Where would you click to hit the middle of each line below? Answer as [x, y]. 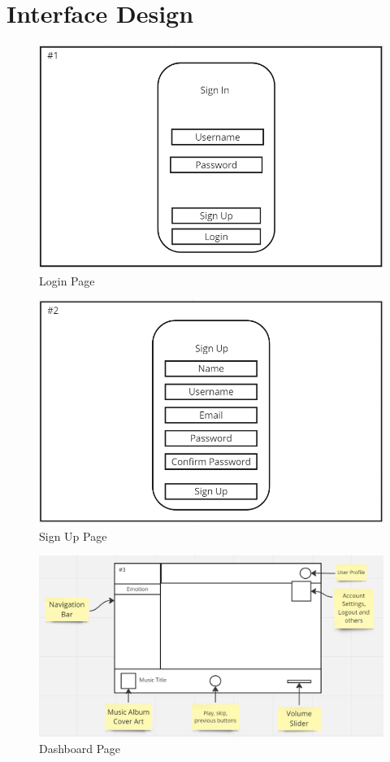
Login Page [67, 280]
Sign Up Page [73, 536]
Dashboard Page [80, 748]
